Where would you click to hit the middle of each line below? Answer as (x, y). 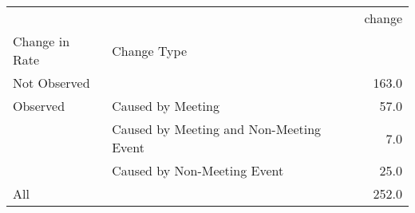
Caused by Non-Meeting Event (198, 170)
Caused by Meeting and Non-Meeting (217, 129)
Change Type (149, 50)
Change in (41, 41)
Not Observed (51, 83)
